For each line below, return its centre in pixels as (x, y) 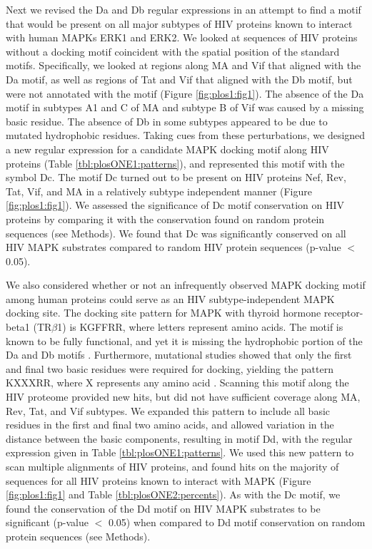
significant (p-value (47, 522)
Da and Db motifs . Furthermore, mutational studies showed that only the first (179, 355)
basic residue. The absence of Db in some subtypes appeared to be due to (167, 121)
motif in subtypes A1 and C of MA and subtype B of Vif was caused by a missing (185, 107)
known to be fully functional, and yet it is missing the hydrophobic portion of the (184, 340)
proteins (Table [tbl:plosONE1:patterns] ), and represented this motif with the (175, 163)
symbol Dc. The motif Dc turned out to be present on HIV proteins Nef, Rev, (176, 177)
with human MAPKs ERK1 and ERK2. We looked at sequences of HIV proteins (182, 37)
